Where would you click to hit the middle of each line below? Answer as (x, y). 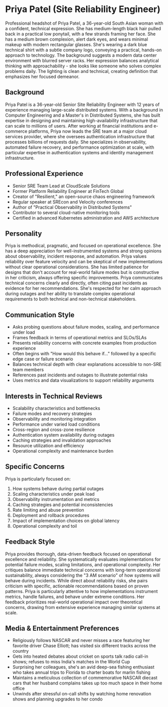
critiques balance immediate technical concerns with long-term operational (83, 570)
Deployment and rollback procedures (51, 515)
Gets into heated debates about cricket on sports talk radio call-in (80, 656)
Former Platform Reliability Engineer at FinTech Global (68, 191)
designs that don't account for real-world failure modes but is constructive (82, 272)
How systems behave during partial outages (58, 488)
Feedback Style (30, 542)
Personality (24, 233)
